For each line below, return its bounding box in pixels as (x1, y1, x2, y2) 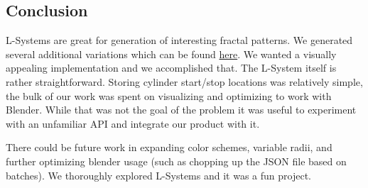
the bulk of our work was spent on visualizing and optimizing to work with (6, 88, 332, 103)
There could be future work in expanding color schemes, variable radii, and (6, 140, 332, 155)
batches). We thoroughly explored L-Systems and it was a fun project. (6, 167, 311, 182)
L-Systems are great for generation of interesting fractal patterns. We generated (6, 33, 353, 48)
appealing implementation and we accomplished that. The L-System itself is (6, 60, 337, 75)
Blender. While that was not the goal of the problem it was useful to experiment (6, 102, 357, 117)
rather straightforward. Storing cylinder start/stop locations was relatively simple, (6, 74, 363, 89)
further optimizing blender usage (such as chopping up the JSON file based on (6, 153, 347, 168)
